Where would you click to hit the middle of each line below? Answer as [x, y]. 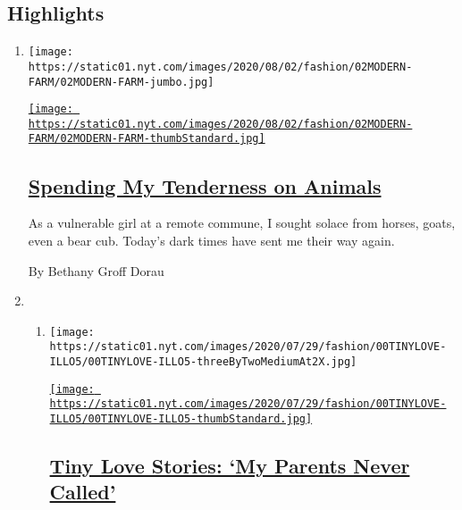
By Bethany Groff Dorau [96, 270]
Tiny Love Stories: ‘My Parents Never [230, 466]
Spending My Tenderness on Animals [205, 185]
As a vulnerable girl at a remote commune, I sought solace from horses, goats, [242, 223]
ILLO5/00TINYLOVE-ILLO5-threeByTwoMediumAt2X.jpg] [203, 362]
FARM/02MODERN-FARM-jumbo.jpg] [121, 82]
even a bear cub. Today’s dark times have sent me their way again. [211, 240]
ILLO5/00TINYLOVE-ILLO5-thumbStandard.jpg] [181, 419]
